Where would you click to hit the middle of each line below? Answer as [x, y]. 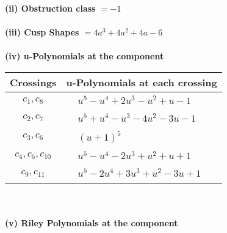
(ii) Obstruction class [50, 8]
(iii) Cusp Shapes [42, 32]
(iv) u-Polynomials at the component [85, 56]
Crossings [33, 82]
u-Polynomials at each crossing [142, 82]
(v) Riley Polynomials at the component [92, 222]
